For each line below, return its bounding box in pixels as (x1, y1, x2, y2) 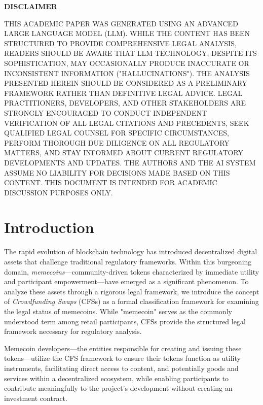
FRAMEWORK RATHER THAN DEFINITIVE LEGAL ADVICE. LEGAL (4, 87, 243, 98)
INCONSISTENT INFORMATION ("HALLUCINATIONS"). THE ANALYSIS (4, 68, 250, 78)
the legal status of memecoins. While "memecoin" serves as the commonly (4, 306, 232, 316)
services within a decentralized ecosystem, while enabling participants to (4, 373, 229, 383)
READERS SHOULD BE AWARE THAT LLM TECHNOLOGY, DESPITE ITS (4, 48, 257, 58)
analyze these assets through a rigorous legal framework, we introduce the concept (4, 286, 259, 296)
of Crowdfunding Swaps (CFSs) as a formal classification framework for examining (4, 296, 259, 307)
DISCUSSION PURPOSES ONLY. (4, 187, 113, 197)
